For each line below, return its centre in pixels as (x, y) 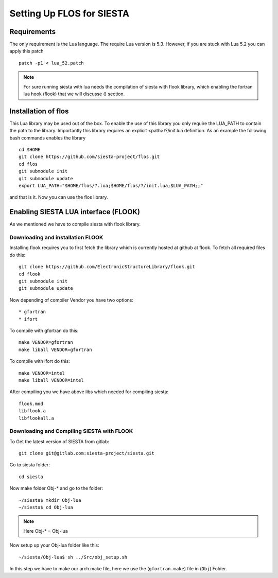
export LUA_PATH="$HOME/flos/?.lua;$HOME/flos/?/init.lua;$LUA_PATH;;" (111, 186)
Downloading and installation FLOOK (56, 238)
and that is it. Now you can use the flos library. (59, 197)
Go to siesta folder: (30, 465)
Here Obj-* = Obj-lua (46, 531)
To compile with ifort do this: (40, 361)
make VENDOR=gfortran (46, 343)
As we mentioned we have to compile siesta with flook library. (75, 224)
